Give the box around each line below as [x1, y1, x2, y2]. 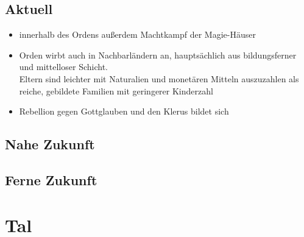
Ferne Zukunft [5, 170, 97, 189]
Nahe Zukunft [5, 135, 95, 154]
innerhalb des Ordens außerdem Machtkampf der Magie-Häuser [19, 28, 256, 41]
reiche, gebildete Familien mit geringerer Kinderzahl [19, 84, 213, 97]
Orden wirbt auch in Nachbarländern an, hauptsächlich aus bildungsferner [19, 48, 297, 61]
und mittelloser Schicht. [19, 60, 108, 73]
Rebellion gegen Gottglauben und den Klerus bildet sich [19, 105, 229, 118]
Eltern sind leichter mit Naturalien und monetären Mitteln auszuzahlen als [19, 72, 299, 85]
